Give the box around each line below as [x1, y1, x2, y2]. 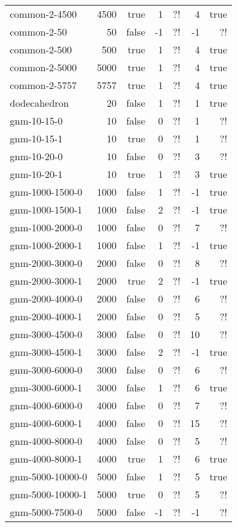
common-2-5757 [10, 78, 77, 92]
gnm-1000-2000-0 [10, 220, 83, 234]
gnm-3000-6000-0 [10, 363, 83, 377]
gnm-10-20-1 [10, 167, 63, 181]
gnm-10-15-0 [10, 113, 63, 128]
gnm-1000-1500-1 [10, 202, 83, 217]
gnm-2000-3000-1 [10, 274, 83, 288]
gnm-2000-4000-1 [10, 309, 83, 323]
